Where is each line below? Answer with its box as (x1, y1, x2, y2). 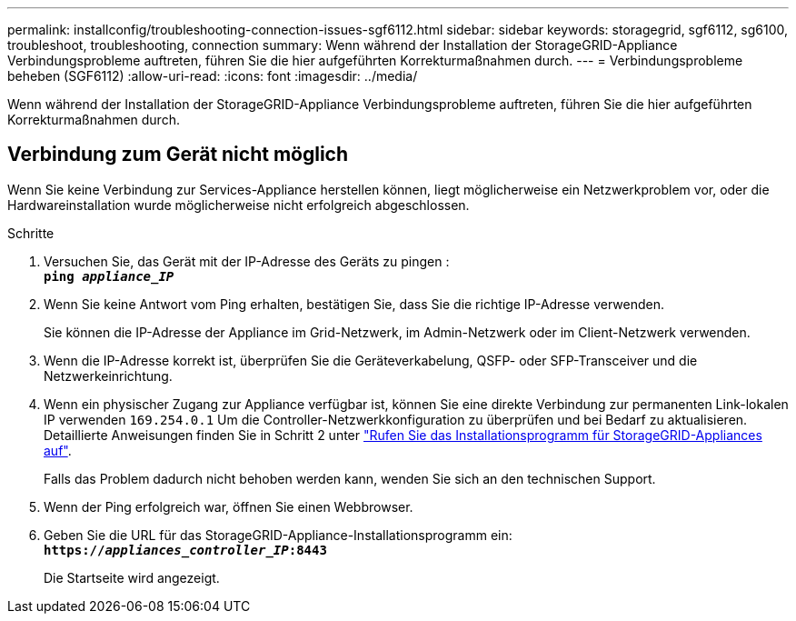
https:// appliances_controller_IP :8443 (44, 542, 327, 557)
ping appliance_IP (44, 268, 174, 284)
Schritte (7, 225, 55, 241)
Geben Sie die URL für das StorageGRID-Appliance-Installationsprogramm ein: (44, 526, 512, 543)
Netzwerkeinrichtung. (44, 367, 173, 384)
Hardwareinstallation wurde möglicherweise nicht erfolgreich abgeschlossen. (7, 196, 470, 213)
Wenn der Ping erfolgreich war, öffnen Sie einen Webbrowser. (44, 498, 413, 515)
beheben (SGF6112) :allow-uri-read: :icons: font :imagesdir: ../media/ (7, 68, 418, 84)
